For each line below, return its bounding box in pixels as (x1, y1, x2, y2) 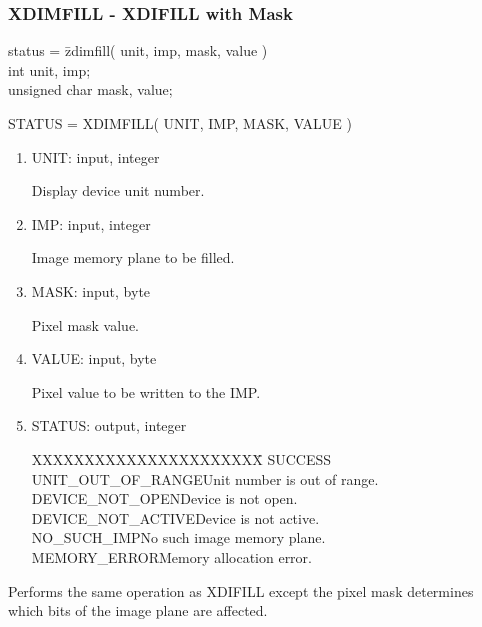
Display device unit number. (31, 180, 205, 201)
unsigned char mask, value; (8, 79, 173, 100)
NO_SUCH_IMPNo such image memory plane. (31, 527, 326, 548)
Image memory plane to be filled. (31, 247, 235, 268)
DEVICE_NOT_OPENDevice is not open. (31, 488, 298, 509)
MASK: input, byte (31, 280, 151, 301)
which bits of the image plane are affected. (8, 600, 268, 621)
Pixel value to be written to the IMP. (31, 381, 261, 402)
